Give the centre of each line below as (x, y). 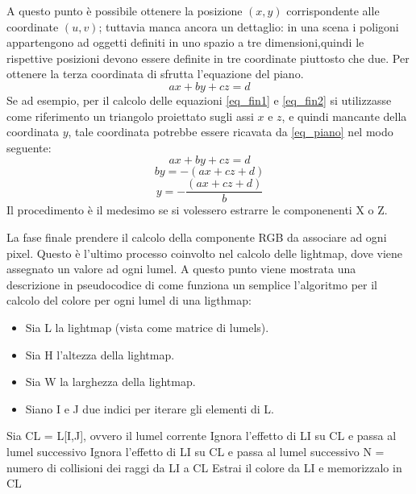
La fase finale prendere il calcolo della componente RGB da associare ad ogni (197, 237)
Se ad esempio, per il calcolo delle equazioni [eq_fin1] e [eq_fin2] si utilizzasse (199, 100)
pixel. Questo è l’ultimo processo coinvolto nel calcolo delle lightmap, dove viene (205, 253)
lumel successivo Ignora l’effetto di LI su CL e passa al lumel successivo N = (196, 451)
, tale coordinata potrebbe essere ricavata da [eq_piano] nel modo (231, 132)
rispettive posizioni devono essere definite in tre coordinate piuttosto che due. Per (208, 58)
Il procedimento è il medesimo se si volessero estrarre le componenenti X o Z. (197, 210)
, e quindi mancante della (344, 116)
